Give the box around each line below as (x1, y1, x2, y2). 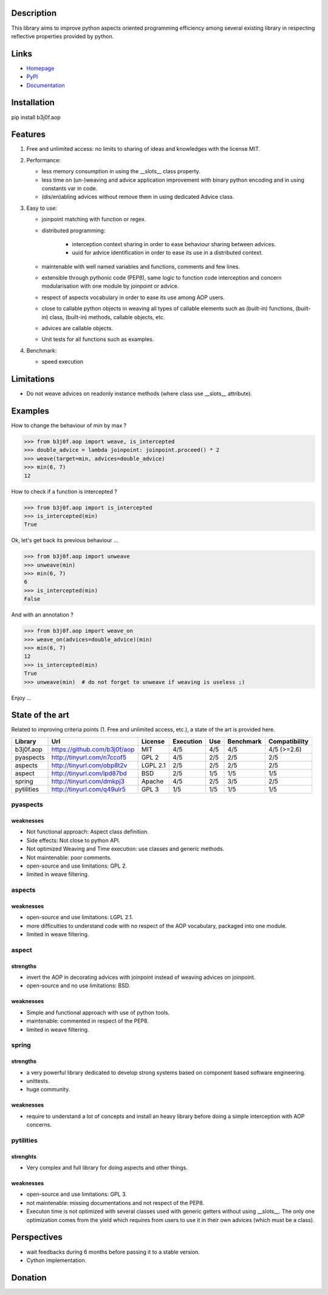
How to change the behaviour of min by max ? (11, 422, 127, 429)
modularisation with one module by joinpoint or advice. (41, 283, 179, 290)
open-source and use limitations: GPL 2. (26, 862, 128, 869)
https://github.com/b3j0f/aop (51, 745, 135, 753)
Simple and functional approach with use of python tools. (26, 1009, 170, 1016)
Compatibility (268, 737, 309, 745)
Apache (141, 777, 164, 786)
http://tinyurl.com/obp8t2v (51, 761, 128, 769)
